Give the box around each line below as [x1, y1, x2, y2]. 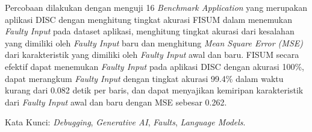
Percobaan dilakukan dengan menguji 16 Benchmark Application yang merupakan [5, 1, 307, 13]
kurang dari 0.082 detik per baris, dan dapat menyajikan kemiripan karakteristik [5, 84, 304, 96]
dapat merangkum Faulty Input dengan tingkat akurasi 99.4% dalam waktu [5, 72, 284, 84]
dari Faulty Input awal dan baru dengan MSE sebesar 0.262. [5, 95, 227, 108]
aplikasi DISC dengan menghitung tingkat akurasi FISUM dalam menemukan [5, 13, 293, 25]
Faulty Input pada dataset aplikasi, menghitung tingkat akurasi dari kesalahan [5, 25, 295, 37]
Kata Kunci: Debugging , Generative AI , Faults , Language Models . [5, 116, 246, 128]
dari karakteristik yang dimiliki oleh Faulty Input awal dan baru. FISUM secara [5, 48, 299, 61]
